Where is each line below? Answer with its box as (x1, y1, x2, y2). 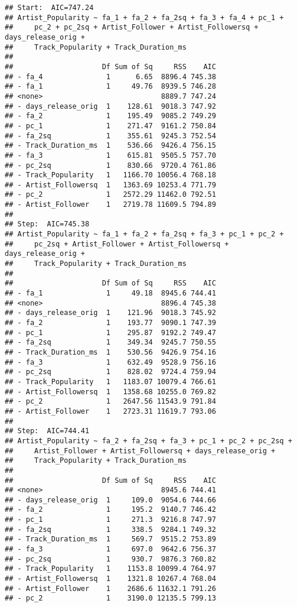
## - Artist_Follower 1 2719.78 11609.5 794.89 (5, 200, 216, 209)
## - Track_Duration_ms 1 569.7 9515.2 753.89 (5, 535, 216, 544)
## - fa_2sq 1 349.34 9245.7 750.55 (5, 338, 216, 347)
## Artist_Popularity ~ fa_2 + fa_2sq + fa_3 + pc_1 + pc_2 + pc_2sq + (5, 436, 292, 445)
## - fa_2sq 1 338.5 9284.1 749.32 (5, 525, 216, 534)
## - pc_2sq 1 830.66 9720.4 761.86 (5, 161, 216, 170)
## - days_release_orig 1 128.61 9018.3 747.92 (5, 102, 216, 111)
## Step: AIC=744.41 (5, 427, 90, 436)
